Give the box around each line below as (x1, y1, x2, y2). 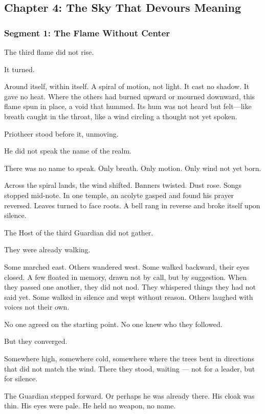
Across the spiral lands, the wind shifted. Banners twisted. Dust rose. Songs (4, 180, 242, 190)
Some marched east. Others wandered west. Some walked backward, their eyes (4, 261, 250, 272)
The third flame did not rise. (4, 47, 94, 57)
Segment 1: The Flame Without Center (4, 26, 170, 39)
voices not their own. (4, 301, 70, 312)
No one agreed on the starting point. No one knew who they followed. (4, 318, 223, 329)
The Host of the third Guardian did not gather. (4, 227, 153, 237)
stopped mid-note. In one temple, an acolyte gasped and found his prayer (4, 189, 234, 200)
